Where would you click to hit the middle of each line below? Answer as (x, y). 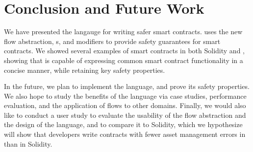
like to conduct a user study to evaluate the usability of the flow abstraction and (125, 115)
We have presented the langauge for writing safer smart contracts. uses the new (123, 32)
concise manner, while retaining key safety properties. (85, 70)
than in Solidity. (28, 143)
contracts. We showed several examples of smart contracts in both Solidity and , (124, 51)
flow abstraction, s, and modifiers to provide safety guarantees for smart (112, 41)
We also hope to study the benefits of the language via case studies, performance (125, 96)
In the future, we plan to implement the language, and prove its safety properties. (127, 86)
